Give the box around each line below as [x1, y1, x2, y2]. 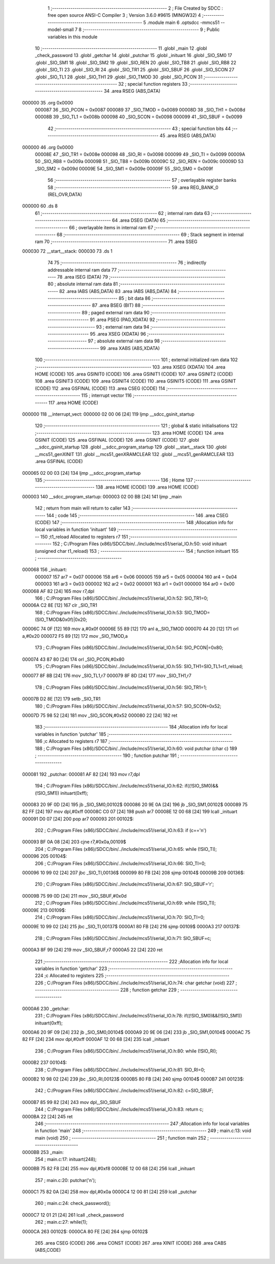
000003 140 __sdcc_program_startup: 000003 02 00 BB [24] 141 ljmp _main [22, 493, 182, 499]
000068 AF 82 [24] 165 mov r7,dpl [22, 588, 94, 594]
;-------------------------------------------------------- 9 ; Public [82, 26, 220, 33]
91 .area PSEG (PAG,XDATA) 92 [90, 316, 155, 323]
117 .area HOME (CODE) [48, 399, 99, 406]
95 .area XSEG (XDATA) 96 [90, 331, 146, 337]
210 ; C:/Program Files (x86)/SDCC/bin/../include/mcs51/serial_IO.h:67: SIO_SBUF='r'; [35, 881, 214, 888]
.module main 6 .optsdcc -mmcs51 [147, 19, 220, 25]
